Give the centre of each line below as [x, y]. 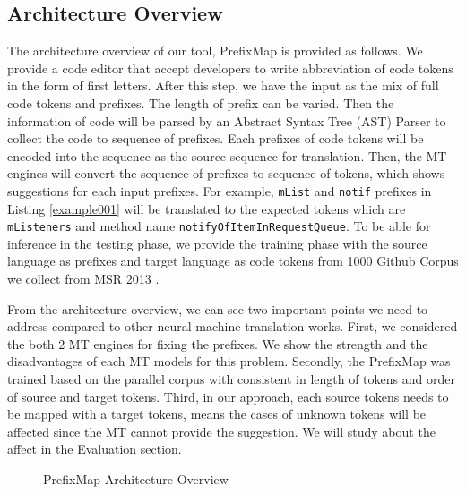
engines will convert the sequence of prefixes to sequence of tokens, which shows [226, 173]
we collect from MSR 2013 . [83, 279]
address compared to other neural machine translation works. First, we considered [233, 326]
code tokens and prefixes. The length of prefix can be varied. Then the [201, 102]
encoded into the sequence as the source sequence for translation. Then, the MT [227, 155]
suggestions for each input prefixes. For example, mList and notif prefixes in [220, 190]
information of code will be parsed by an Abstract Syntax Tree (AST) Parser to [227, 120]
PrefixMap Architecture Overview [136, 478]
